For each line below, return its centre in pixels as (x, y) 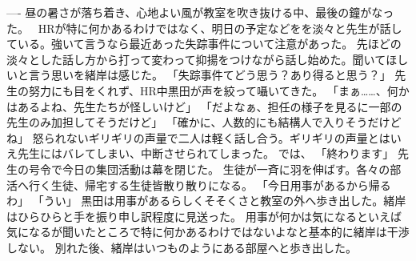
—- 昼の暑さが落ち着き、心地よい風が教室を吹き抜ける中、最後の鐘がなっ (200, 12)
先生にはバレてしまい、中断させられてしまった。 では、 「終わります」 (206, 153)
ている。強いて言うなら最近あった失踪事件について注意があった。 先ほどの (204, 44)
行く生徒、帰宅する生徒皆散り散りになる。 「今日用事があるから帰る (210, 185)
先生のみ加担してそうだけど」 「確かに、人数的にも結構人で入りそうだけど (204, 122)
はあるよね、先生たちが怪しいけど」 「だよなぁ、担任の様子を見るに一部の (204, 106)
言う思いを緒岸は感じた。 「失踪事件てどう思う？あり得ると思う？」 (210, 75)
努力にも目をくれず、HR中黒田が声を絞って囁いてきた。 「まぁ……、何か (219, 90)
